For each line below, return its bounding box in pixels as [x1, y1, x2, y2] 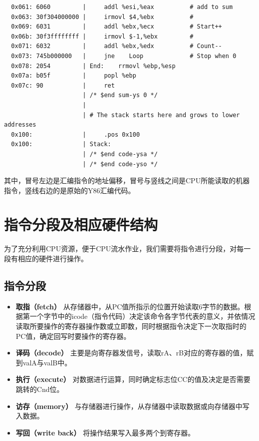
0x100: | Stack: [11, 141, 111, 148]
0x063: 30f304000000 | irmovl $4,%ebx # [11, 13, 194, 21]
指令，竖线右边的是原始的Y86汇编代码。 [4, 185, 135, 195]
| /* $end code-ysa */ [82, 150, 158, 158]
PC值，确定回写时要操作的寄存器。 [15, 330, 131, 341]
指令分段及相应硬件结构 [4, 214, 158, 235]
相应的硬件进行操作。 [17, 253, 88, 263]
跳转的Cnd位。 [15, 383, 64, 394]
